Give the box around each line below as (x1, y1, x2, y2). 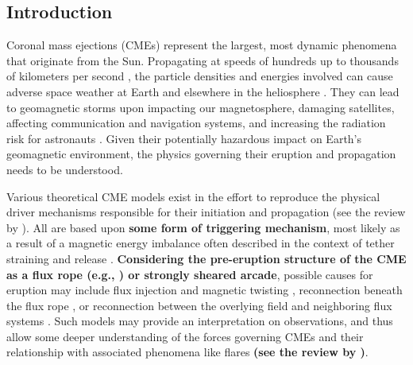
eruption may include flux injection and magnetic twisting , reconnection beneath (6, 282, 403, 298)
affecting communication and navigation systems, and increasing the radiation (6, 115, 386, 131)
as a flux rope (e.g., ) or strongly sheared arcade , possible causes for (6, 266, 373, 282)
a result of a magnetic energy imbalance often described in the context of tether (6, 235, 395, 251)
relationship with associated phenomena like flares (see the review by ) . (6, 344, 369, 360)
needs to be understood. (6, 161, 123, 177)
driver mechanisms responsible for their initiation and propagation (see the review (6, 204, 406, 220)
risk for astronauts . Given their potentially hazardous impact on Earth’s (6, 130, 362, 146)
